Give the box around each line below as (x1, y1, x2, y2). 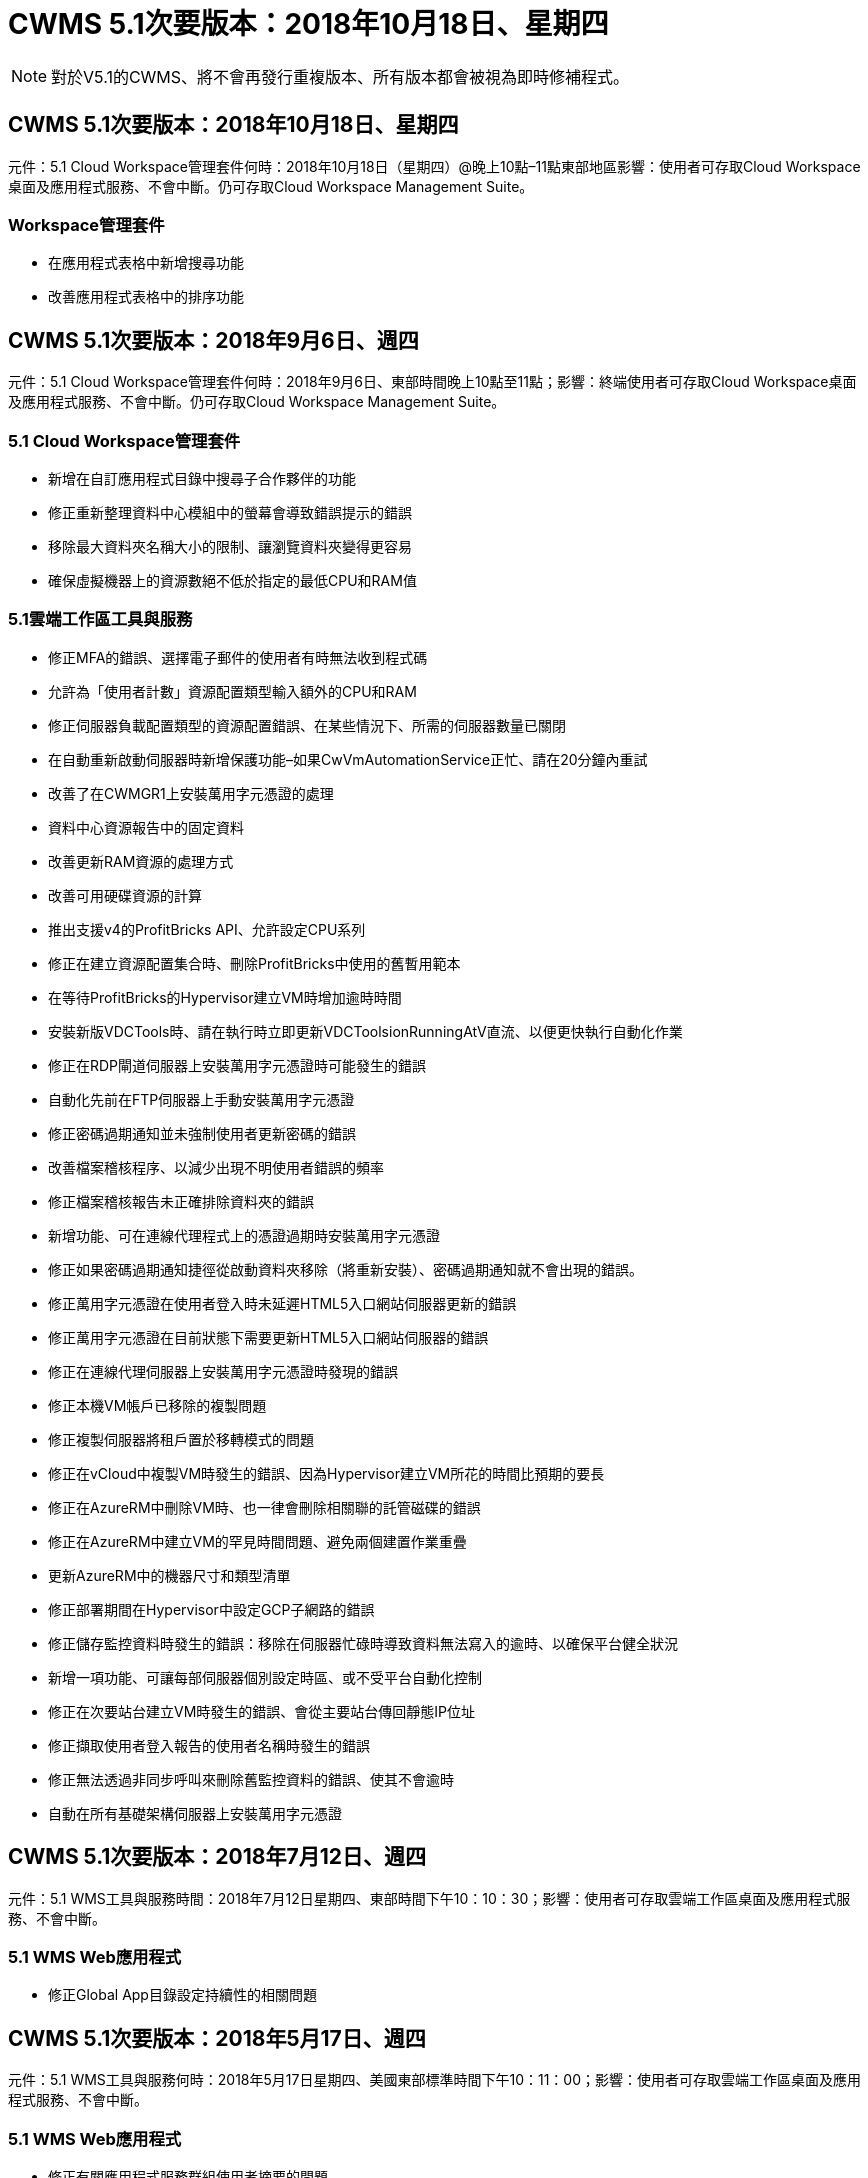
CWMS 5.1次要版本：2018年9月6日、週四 (8, 327, 419, 353)
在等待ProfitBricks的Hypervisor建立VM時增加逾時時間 (48, 988, 402, 1006)
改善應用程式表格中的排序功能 (48, 288, 244, 306)
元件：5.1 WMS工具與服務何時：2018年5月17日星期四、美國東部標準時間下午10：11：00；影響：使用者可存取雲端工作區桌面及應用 (8, 2071, 862, 2089)
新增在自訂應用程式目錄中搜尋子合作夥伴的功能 (48, 469, 356, 487)
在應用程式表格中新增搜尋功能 (48, 254, 244, 272)
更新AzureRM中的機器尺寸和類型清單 (48, 1566, 291, 1584)
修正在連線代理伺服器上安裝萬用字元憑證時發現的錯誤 (48, 1362, 398, 1380)
